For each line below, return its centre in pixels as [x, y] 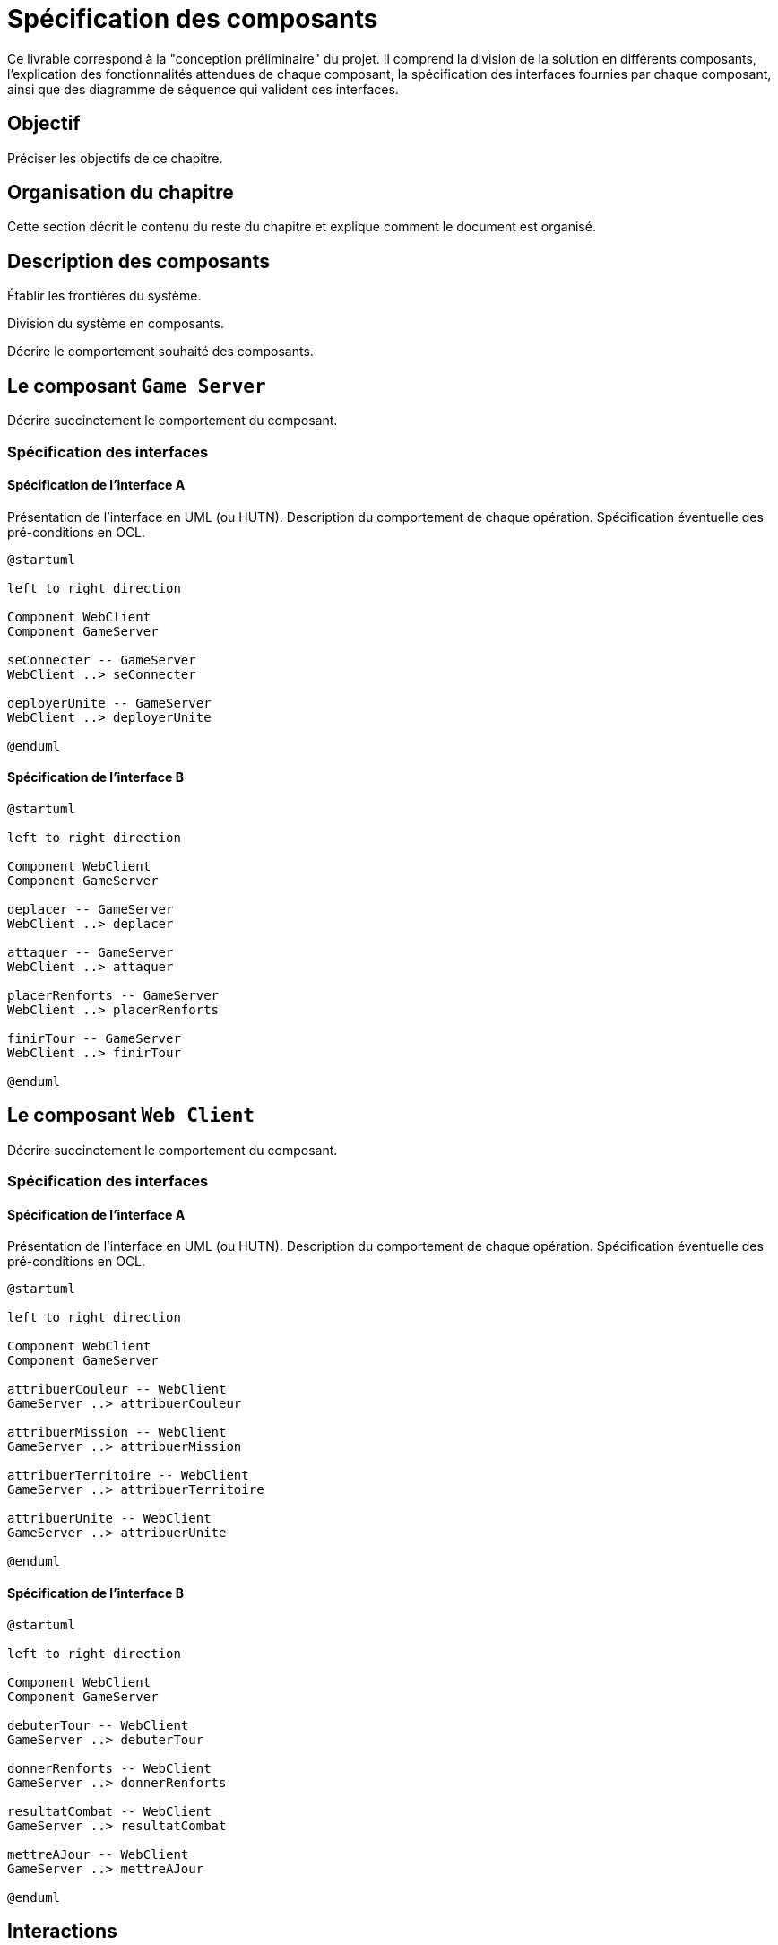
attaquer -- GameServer [91, 952]
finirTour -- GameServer [94, 1038]
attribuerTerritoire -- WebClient [128, 1476]
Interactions [62, 1932]
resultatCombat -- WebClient [109, 1811]
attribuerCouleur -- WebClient [117, 1389]
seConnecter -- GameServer [102, 660]
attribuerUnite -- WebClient [109, 1519]
